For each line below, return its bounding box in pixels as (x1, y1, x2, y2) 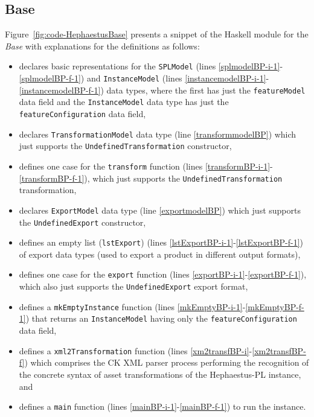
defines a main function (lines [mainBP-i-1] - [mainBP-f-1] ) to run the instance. (19, 400, 306, 413)
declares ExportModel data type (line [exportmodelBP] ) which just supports (19, 203, 301, 216)
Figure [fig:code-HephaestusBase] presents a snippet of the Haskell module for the (5, 28, 309, 40)
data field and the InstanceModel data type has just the (19, 95, 229, 108)
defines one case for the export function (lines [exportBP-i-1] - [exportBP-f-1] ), (19, 268, 307, 281)
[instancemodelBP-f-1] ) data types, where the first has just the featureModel (19, 83, 306, 96)
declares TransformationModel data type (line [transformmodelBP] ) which (19, 127, 296, 140)
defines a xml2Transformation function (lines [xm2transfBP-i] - (19, 344, 252, 357)
